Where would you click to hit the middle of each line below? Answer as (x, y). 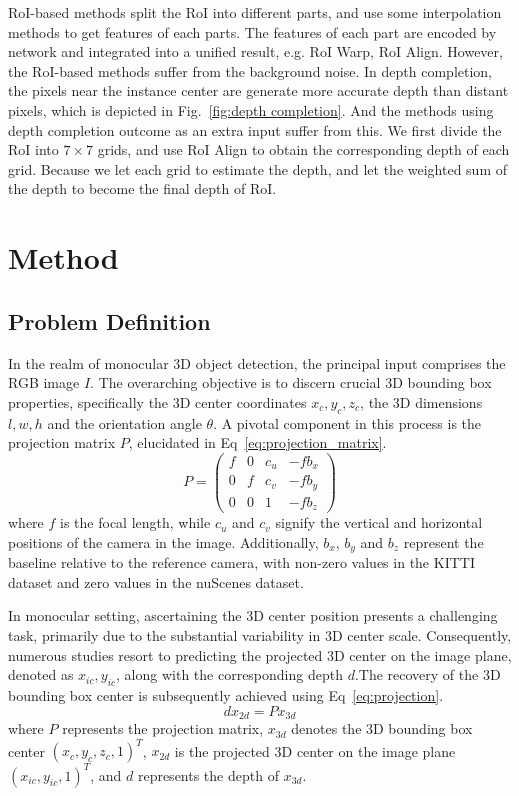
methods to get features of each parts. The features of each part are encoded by (252, 31)
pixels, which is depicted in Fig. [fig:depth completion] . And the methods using (251, 109)
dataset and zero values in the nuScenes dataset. (156, 581)
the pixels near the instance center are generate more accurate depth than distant (258, 90)
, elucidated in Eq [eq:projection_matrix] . (257, 442)
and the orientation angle (124, 422)
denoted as (41, 674)
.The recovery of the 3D (427, 674)
